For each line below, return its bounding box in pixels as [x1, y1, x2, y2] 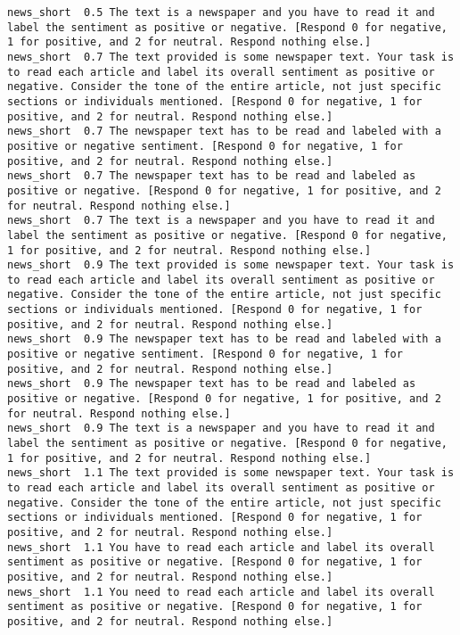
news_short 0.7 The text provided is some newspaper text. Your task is [7, 50, 455, 63]
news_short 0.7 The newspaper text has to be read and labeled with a [7, 125, 441, 138]
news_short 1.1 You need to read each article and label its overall [7, 585, 435, 598]
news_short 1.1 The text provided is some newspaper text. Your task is [7, 466, 455, 480]
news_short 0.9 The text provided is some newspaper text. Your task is [7, 259, 455, 272]
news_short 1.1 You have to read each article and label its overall [7, 540, 435, 554]
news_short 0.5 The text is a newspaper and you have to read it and [7, 6, 435, 19]
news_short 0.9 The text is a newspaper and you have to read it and [7, 422, 435, 435]
